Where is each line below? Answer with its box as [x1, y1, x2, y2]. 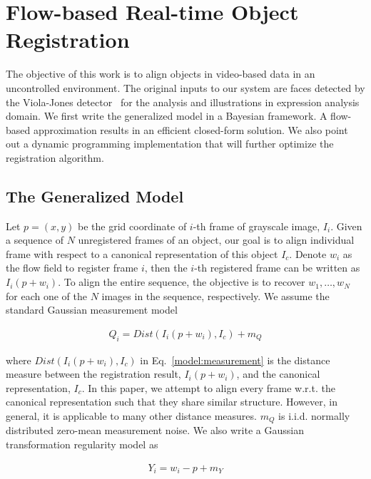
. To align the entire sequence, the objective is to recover [58, 274, 305, 289]
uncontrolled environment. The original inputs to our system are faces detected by [6, 80, 365, 95]
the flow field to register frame [6, 260, 138, 275]
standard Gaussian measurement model [6, 302, 178, 317]
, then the [144, 260, 188, 275]
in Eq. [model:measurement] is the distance [140, 352, 330, 367]
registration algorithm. [6, 150, 104, 165]
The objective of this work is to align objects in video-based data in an [6, 66, 315, 81]
